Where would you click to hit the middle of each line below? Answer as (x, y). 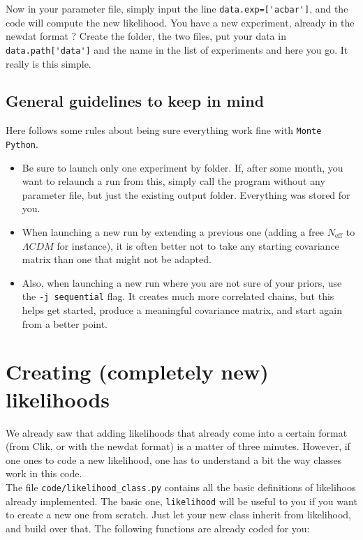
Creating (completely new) (137, 372)
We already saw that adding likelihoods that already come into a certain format (177, 432)
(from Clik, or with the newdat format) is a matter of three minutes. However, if (178, 446)
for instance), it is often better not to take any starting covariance (198, 245)
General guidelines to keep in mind (135, 101)
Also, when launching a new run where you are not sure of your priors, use (182, 282)
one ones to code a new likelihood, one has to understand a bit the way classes (174, 459)
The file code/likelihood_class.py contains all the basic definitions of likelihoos (181, 487)
